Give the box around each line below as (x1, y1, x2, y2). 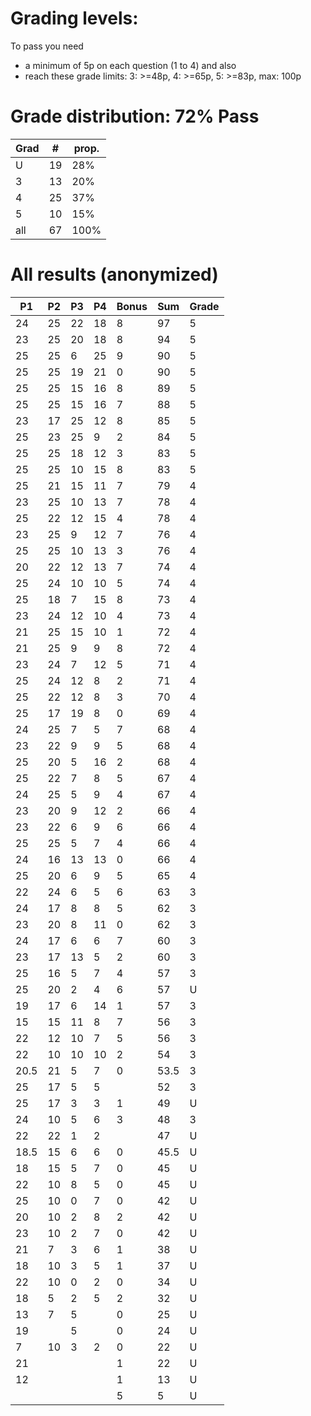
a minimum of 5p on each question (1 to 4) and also (24, 59, 237, 71)
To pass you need (10, 40, 84, 52)
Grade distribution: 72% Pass (10, 105, 260, 128)
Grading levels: (10, 7, 139, 30)
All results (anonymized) (10, 263, 219, 286)
